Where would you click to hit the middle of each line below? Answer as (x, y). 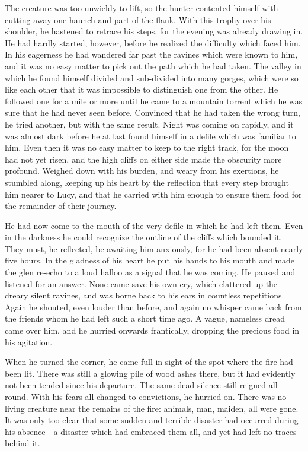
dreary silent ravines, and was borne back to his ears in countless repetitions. (145, 295)
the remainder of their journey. (61, 206)
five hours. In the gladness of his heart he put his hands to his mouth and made (150, 260)
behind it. (23, 443)
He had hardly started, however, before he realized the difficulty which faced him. (153, 42)
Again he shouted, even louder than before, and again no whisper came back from (153, 307)
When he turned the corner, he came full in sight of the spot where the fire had (149, 362)
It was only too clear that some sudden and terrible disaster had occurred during (152, 420)
